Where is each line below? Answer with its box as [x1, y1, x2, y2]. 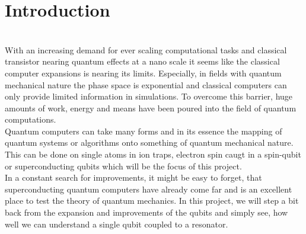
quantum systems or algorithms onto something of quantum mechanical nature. [5, 136, 294, 149]
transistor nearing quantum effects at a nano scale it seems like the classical [5, 55, 280, 68]
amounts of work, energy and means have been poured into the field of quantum [5, 101, 297, 114]
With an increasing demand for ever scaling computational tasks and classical [5, 43, 287, 56]
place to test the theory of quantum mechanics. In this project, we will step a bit [5, 194, 299, 207]
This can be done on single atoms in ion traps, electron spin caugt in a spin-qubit [5, 148, 301, 161]
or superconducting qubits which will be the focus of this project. [5, 159, 242, 172]
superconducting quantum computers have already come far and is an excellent [5, 182, 292, 195]
